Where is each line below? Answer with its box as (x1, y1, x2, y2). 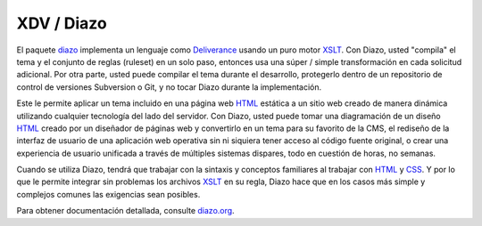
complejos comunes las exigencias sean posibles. (16, 189, 201, 199)
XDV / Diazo (16, 13, 107, 33)
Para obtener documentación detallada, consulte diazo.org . (16, 206, 236, 216)
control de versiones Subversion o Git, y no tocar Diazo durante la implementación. (16, 81, 322, 93)
